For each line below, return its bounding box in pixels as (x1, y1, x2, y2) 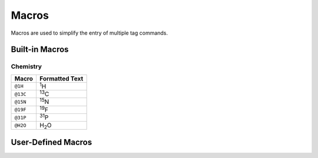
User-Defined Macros (11, 137, 92, 147)
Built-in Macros (11, 45, 69, 55)
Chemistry (11, 62, 42, 70)
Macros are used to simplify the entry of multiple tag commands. (11, 29, 168, 36)
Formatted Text (39, 74, 84, 82)
